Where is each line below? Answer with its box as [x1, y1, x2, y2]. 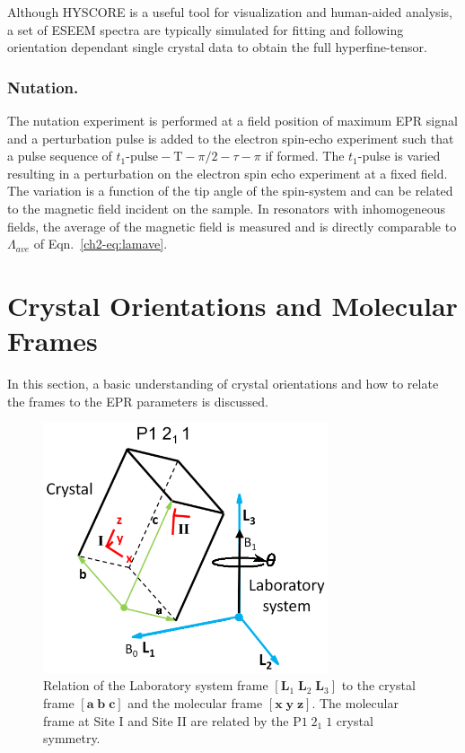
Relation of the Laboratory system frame [43, 676, 268, 695]
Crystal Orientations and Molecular [7, 286, 458, 323]
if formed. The [265, 146, 345, 165]
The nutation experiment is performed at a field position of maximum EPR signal [7, 111, 458, 129]
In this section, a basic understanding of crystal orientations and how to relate [7, 374, 439, 393]
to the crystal [341, 676, 416, 695]
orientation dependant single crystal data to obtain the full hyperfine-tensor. [7, 38, 427, 57]
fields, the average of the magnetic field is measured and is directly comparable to [7, 216, 457, 235]
